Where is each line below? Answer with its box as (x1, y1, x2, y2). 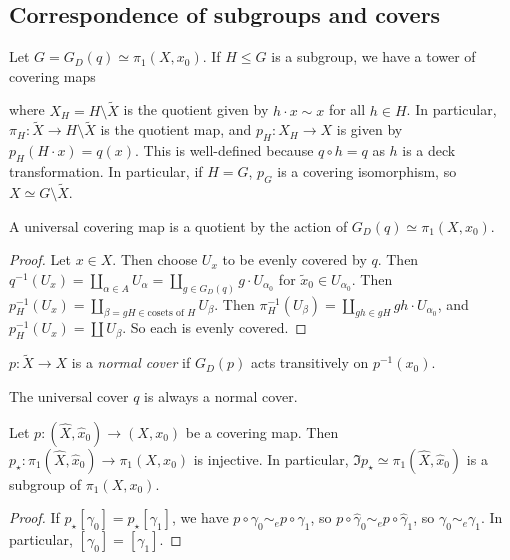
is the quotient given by (123, 99, 269, 120)
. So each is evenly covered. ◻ (122, 317, 307, 338)
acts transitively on (251, 352, 369, 373)
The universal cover (9, 386, 129, 407)
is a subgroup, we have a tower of (271, 46, 476, 67)
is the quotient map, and (100, 119, 252, 140)
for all (328, 99, 366, 120)
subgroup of (9, 473, 82, 494)
